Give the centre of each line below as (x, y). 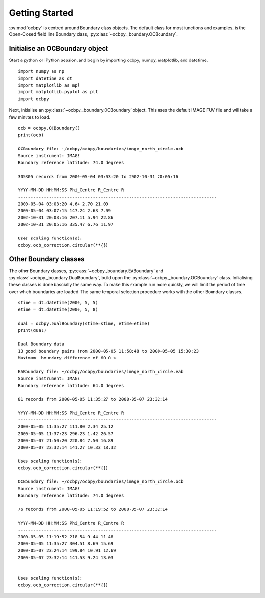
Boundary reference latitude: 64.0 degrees (71, 385)
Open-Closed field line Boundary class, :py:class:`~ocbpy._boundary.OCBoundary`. (93, 34)
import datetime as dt (45, 78)
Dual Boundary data (41, 344)
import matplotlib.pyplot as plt (58, 92)
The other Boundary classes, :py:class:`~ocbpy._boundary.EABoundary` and (86, 271)
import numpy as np (41, 72)
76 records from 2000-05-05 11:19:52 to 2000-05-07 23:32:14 (93, 509)
